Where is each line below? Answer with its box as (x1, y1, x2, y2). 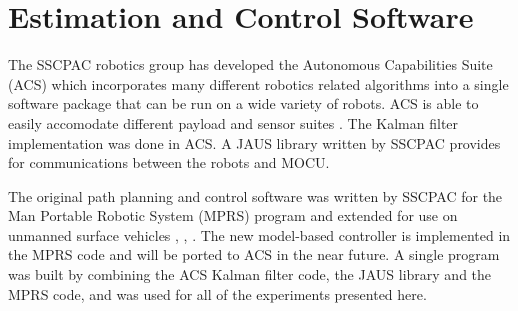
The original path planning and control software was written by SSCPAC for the (8, 185, 503, 206)
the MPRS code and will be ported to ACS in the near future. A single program (8, 244, 500, 265)
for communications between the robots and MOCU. (8, 152, 330, 173)
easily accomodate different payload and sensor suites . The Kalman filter (8, 112, 459, 133)
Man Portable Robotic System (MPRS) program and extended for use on (8, 205, 458, 226)
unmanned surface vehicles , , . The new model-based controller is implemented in (8, 224, 511, 245)
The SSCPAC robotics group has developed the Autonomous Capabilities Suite (8, 54, 493, 75)
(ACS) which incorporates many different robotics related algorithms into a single (8, 73, 509, 94)
